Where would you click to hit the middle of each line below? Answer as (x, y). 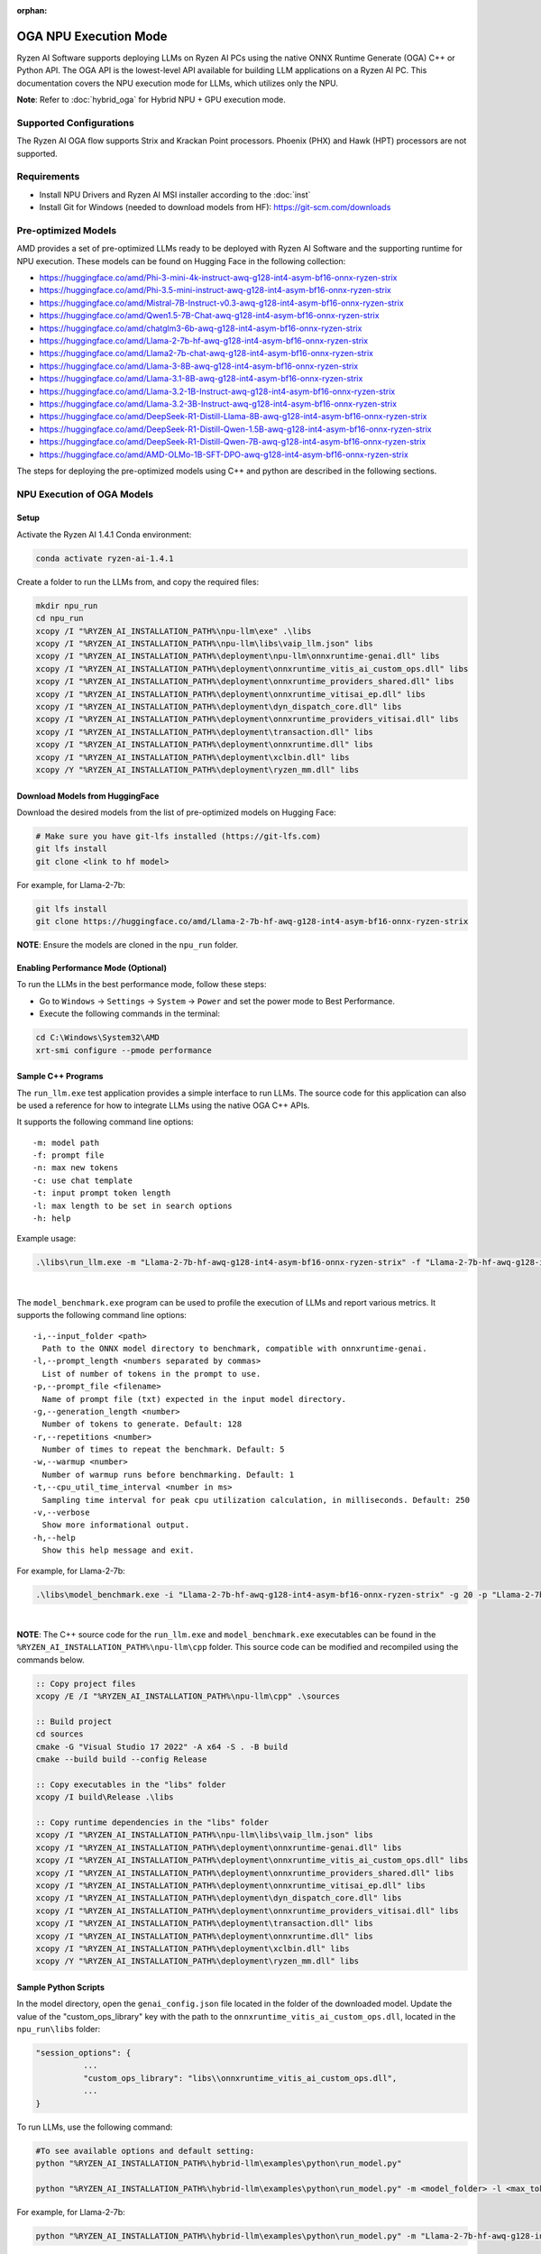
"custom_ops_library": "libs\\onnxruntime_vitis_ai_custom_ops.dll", (240, 2078)
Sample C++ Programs (60, 1077)
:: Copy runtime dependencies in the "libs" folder (152, 1823)
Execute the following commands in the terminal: (130, 1013)
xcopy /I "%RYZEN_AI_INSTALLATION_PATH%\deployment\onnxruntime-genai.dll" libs (219, 1847)
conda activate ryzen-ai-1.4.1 (105, 558)
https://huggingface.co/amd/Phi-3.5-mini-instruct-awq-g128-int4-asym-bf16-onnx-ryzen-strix (215, 290)
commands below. (50, 1660)
